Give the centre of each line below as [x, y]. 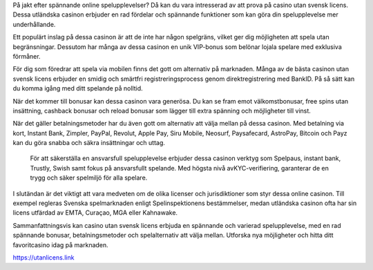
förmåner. [27, 56]
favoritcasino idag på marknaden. [60, 244]
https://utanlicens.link [44, 257]
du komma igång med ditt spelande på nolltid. [78, 88]
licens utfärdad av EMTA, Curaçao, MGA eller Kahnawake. [95, 213]
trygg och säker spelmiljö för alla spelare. [89, 178]
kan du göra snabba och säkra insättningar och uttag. [89, 143]
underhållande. [34, 24]
